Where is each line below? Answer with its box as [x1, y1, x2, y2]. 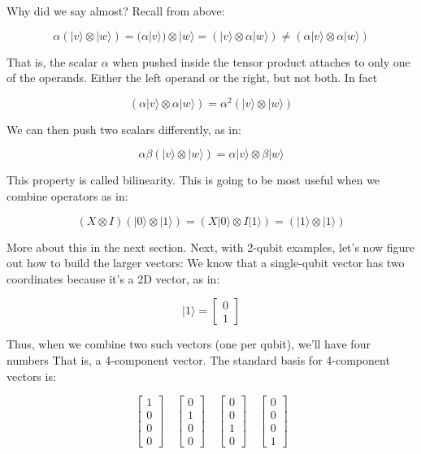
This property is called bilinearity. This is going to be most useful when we [7, 171, 380, 188]
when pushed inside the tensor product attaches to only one [112, 53, 410, 70]
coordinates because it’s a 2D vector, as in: [7, 270, 220, 287]
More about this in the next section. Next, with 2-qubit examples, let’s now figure [7, 238, 415, 255]
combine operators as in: [7, 188, 128, 205]
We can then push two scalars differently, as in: [7, 120, 241, 137]
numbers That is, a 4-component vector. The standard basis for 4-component [7, 352, 390, 369]
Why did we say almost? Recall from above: [7, 2, 225, 19]
